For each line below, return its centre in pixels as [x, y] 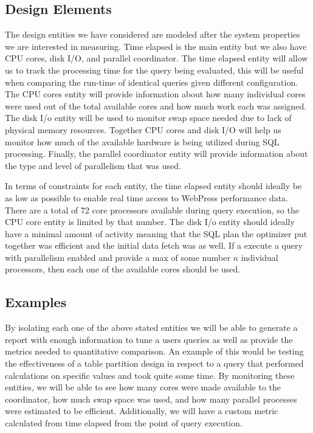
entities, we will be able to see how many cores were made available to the [143, 387]
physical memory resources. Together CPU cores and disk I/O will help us [143, 129]
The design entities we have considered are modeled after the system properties [153, 34]
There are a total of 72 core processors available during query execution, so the [152, 210]
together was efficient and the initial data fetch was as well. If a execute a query [154, 245]
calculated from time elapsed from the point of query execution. [124, 423]
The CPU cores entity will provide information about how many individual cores [155, 94]
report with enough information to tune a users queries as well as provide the [149, 339]
